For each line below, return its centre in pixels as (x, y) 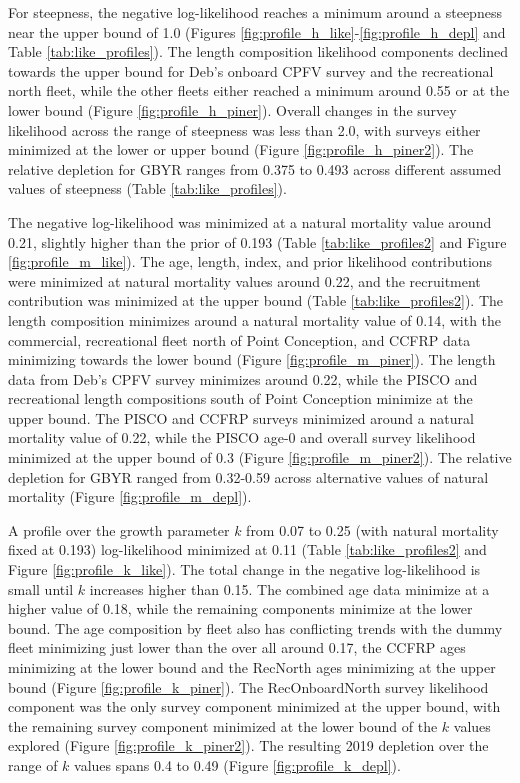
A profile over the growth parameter (119, 529)
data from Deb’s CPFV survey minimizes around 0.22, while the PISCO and (243, 378)
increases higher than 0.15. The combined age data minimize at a (289, 588)
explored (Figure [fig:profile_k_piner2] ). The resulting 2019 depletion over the (248, 745)
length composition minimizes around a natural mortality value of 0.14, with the (255, 319)
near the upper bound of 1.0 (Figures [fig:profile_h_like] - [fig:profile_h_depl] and (257, 31)
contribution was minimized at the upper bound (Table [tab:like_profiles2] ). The (256, 300)
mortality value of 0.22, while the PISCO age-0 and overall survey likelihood (242, 437)
